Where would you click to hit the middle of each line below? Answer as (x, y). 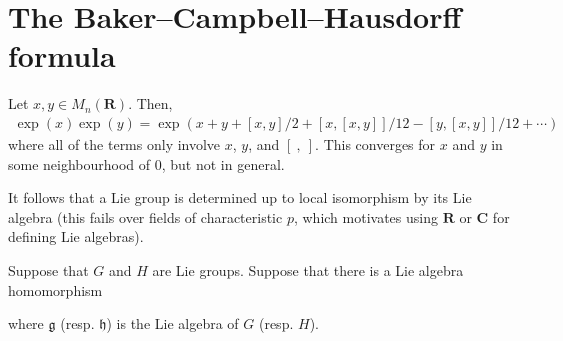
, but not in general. (223, 163)
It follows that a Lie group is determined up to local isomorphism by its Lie (240, 197)
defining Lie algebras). (76, 236)
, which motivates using (365, 216)
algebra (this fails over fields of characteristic (145, 216)
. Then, (150, 103)
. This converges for (375, 143)
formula (62, 55)
